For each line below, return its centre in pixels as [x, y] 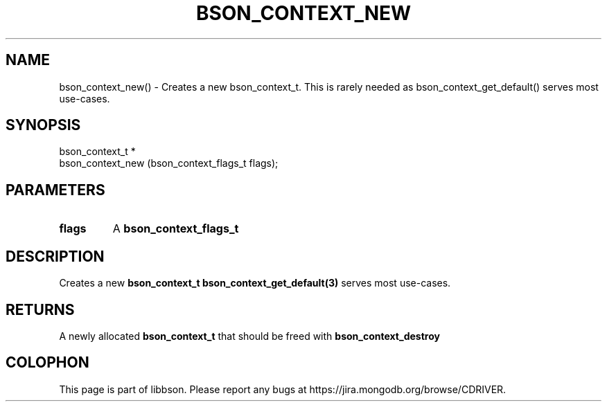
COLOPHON [47, 363]
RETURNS [40, 309]
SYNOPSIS [43, 125]
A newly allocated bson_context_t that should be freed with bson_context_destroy [249, 336]
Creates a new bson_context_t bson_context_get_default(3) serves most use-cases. [255, 283]
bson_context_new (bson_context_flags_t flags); [169, 163]
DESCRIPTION [55, 256]
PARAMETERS [55, 190]
